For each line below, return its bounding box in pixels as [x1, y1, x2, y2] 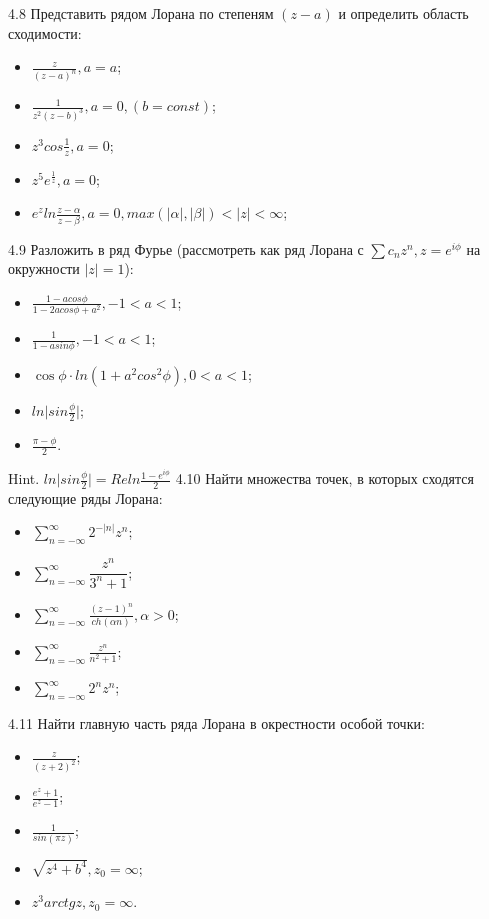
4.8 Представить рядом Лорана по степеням [8, 3, 274, 23]
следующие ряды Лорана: [8, 487, 163, 508]
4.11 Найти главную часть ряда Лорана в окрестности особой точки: [8, 712, 425, 733]
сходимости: [8, 22, 82, 43]
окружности [8, 258, 80, 279]
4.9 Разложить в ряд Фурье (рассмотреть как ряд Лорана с [8, 238, 364, 259]
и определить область [338, 3, 469, 23]
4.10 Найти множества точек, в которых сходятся [175, 468, 474, 489]
